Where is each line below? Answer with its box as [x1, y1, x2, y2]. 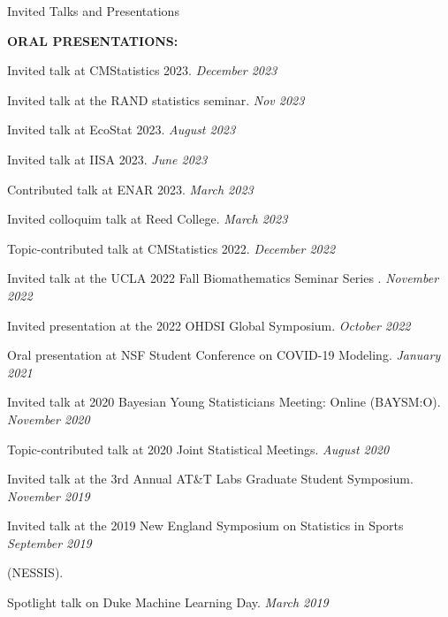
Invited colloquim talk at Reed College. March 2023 [7, 209, 288, 228]
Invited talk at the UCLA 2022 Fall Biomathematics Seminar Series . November [7, 269, 439, 287]
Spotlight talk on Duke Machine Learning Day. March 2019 [7, 593, 329, 612]
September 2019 [7, 533, 92, 552]
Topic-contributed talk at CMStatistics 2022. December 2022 [7, 239, 336, 257]
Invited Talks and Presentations [7, 2, 179, 19]
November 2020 [7, 409, 90, 428]
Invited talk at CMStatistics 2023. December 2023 [7, 61, 277, 80]
